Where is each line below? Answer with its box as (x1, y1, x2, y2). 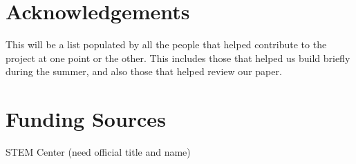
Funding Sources (6, 105, 166, 133)
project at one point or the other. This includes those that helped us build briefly (6, 50, 350, 65)
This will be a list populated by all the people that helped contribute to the (6, 37, 327, 52)
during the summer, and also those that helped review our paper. (6, 64, 282, 79)
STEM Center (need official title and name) (6, 145, 191, 159)
